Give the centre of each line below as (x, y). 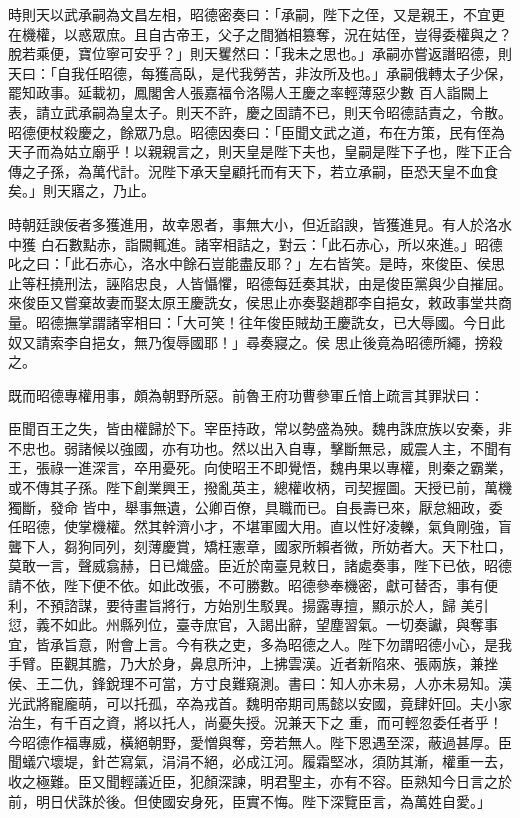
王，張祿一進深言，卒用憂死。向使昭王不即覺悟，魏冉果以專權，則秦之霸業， (260, 467)
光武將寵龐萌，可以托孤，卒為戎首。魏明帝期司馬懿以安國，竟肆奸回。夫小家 (260, 702)
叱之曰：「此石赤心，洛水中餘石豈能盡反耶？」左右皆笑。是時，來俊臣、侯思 (256, 263)
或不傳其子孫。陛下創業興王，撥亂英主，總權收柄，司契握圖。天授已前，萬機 (260, 487)
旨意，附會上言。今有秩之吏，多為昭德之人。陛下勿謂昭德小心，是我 (287, 643)
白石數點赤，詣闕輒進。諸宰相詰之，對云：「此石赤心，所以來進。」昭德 (271, 243)
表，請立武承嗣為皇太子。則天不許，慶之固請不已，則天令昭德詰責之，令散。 (260, 111)
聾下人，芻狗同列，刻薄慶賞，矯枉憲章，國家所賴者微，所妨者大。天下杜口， (260, 545)
